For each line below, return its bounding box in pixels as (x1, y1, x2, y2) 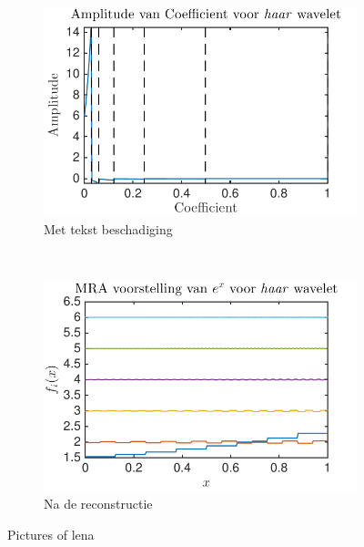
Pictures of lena (7, 525, 95, 543)
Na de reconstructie (44, 494, 153, 513)
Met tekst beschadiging (44, 220, 173, 239)
